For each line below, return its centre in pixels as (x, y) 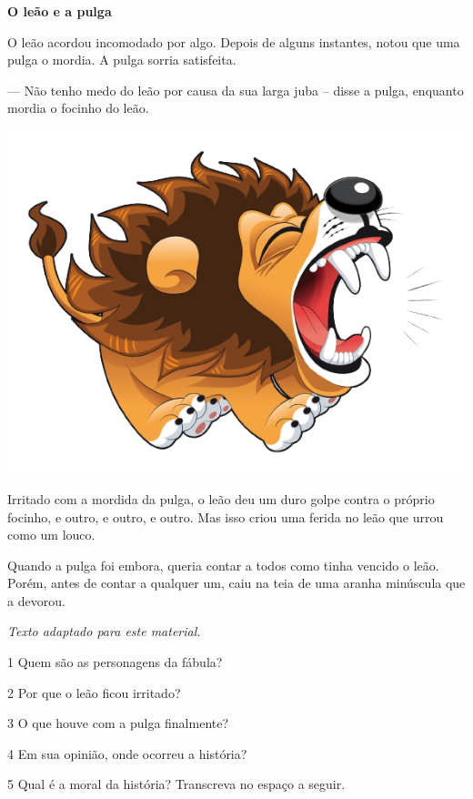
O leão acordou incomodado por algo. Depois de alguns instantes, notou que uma (234, 41)
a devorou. (36, 600)
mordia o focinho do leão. (78, 108)
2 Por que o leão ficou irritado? (94, 692)
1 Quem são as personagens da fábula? (115, 662)
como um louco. (51, 535)
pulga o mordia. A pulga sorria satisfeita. (122, 60)
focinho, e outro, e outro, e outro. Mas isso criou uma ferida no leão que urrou (226, 516)
